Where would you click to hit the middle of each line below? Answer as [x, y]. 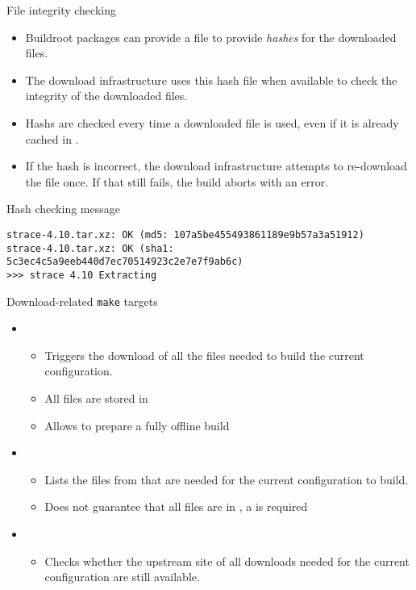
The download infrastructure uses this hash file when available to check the [211, 80]
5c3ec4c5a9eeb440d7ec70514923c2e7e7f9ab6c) [125, 262]
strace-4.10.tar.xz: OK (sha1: [90, 248]
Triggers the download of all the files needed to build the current [204, 355]
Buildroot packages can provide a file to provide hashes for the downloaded [211, 37]
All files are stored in [96, 398]
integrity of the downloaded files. [106, 96]
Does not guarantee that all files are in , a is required [176, 506]
